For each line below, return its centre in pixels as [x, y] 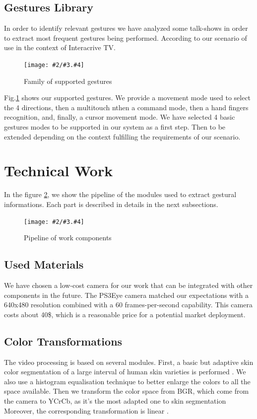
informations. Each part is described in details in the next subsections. [111, 204]
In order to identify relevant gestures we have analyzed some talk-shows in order [126, 28]
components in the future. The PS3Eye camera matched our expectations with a [126, 295]
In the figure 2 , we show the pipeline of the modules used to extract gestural [120, 194]
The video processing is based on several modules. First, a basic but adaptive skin [129, 362]
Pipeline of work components [68, 238]
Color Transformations [63, 341]
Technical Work [59, 171]
